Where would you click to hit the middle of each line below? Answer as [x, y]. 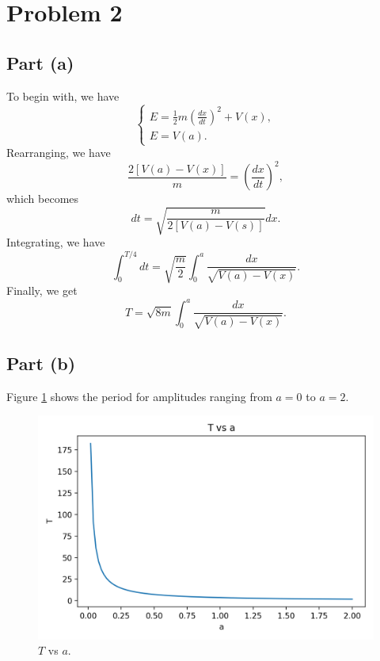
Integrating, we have [56, 242]
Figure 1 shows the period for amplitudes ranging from [139, 396]
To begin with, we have [63, 96]
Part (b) [41, 363]
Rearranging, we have [59, 153]
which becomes [43, 199]
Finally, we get [42, 290]
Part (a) [40, 62]
